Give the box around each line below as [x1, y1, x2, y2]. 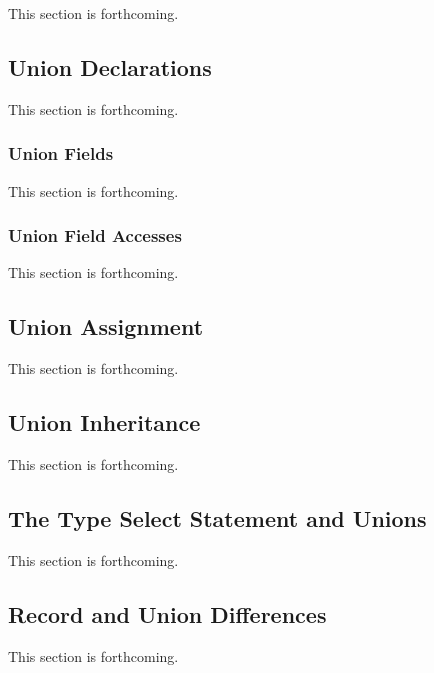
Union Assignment [8, 311, 204, 342]
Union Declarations [8, 51, 212, 82]
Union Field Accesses [8, 223, 182, 248]
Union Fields [8, 141, 114, 166]
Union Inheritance [8, 407, 201, 438]
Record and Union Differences [8, 598, 327, 629]
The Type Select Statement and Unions [8, 503, 427, 533]
